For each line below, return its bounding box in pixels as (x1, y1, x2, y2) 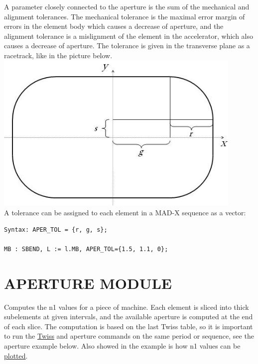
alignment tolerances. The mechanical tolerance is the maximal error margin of (4, 11, 245, 21)
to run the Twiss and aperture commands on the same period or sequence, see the (4, 331, 254, 341)
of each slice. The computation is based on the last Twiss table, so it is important (4, 321, 253, 331)
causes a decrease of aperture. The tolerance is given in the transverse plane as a (4, 40, 250, 51)
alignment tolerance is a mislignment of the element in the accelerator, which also (4, 30, 254, 41)
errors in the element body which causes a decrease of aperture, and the (4, 21, 224, 31)
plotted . (4, 350, 28, 361)
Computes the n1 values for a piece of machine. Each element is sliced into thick (4, 301, 249, 312)
